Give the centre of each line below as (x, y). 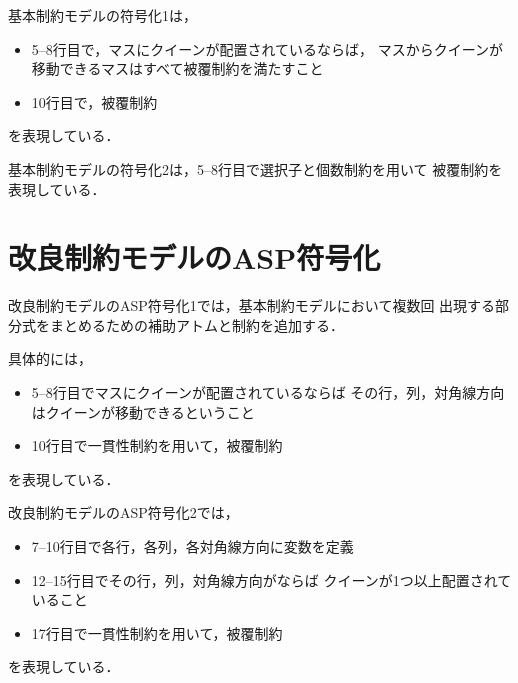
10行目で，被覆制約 (94, 101)
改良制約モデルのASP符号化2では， (123, 512)
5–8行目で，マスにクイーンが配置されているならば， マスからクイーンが (267, 48)
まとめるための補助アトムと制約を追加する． (196, 324)
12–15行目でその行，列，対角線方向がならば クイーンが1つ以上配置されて (271, 579)
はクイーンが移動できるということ (143, 411)
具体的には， (50, 358)
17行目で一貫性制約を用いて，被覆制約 (157, 632)
